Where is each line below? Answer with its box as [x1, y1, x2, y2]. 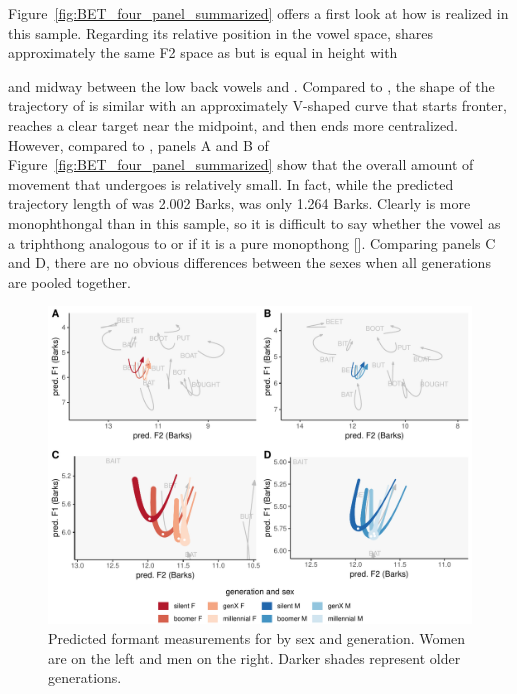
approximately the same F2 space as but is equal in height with [8, 42, 398, 63]
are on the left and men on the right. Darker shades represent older [48, 647, 461, 668]
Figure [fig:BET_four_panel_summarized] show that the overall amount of [8, 154, 474, 175]
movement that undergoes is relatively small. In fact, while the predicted [8, 173, 454, 194]
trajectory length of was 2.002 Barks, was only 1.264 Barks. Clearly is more [8, 193, 471, 214]
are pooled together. [8, 271, 131, 292]
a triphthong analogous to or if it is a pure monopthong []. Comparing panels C [8, 232, 496, 253]
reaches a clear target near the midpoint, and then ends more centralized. [8, 114, 458, 135]
